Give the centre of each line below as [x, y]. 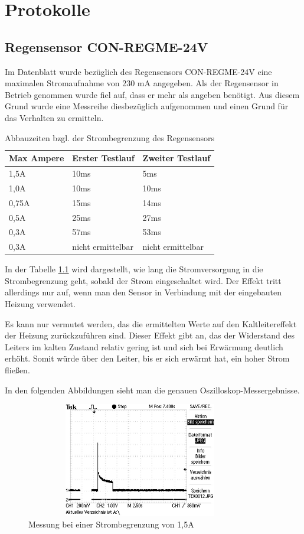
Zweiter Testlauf [176, 158]
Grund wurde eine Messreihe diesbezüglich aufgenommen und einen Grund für [147, 106]
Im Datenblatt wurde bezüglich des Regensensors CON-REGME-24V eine [138, 71]
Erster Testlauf [103, 158]
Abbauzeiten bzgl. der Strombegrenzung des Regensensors [109, 137]
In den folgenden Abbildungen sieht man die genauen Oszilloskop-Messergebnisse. [152, 390]
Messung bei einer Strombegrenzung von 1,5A [111, 524]
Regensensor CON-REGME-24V [107, 46]
